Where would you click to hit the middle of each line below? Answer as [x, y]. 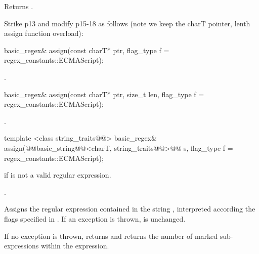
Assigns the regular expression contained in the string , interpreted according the [130, 209]
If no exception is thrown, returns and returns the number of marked [111, 236]
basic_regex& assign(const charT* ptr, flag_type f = [87, 50]
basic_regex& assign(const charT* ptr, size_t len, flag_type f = [104, 94]
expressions [21, 246]
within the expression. [75, 246]
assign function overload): [44, 33]
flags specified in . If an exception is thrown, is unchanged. [95, 218]
